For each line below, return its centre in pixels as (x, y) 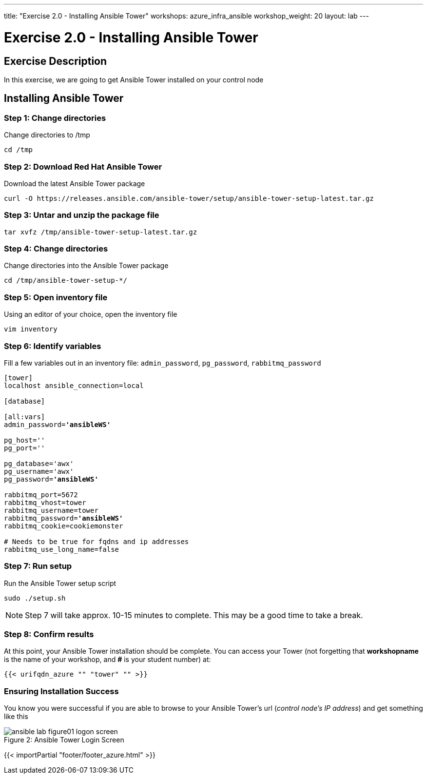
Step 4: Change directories (56, 249)
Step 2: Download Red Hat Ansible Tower (83, 166)
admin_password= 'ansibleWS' (58, 424)
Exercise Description (56, 61)
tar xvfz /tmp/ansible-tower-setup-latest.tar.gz (101, 232)
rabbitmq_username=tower (51, 510)
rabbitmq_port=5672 (41, 495)
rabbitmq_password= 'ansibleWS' (64, 518)
